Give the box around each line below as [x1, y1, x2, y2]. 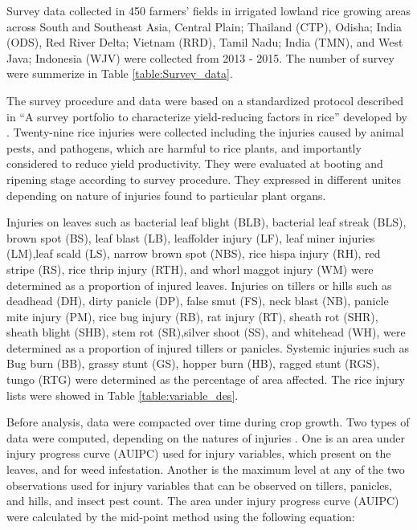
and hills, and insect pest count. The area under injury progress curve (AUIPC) [6, 492, 399, 509]
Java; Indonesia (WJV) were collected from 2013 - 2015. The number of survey [6, 49, 395, 66]
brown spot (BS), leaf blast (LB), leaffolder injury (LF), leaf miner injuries [6, 229, 375, 246]
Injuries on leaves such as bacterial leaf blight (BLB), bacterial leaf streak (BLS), [6, 214, 407, 230]
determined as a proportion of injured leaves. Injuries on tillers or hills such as [6, 276, 392, 293]
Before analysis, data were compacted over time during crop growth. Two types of [6, 414, 410, 430]
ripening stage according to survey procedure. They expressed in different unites [6, 170, 402, 187]
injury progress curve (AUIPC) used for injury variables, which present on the [6, 445, 391, 462]
